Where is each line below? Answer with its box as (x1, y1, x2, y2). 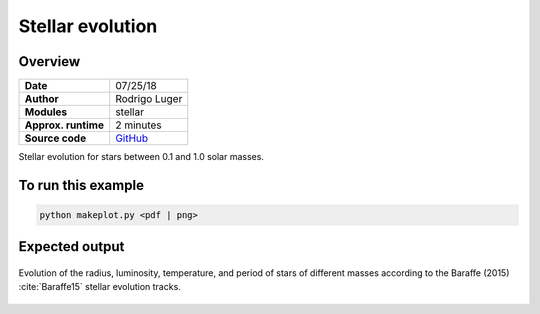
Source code (24, 131, 87, 145)
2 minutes (115, 118, 162, 132)
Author (24, 92, 59, 106)
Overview (18, 53, 81, 70)
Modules (24, 105, 68, 119)
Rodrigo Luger (115, 92, 183, 106)
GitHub (115, 131, 149, 145)
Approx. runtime (24, 118, 105, 132)
